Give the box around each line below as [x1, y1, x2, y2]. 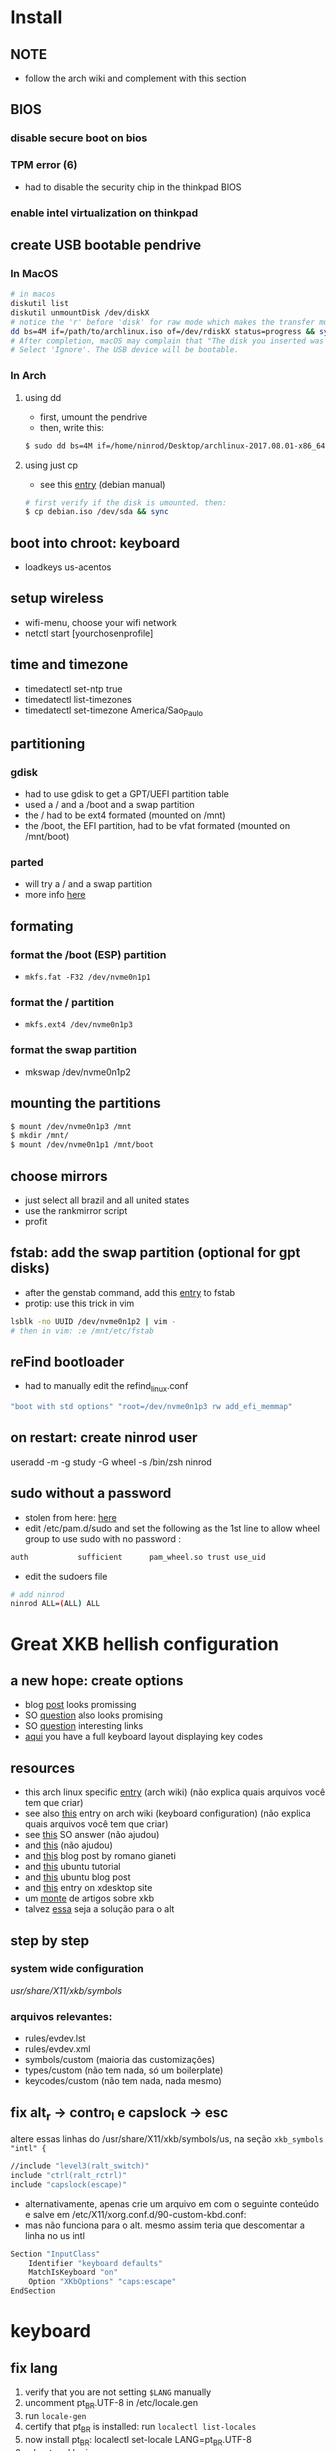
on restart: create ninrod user [10, 1429, 198, 1446]
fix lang [10, 2359, 58, 2376]
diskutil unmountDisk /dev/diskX [10, 307, 150, 318]
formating [10, 917, 74, 935]
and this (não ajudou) [24, 1839, 113, 1851]
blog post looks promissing [24, 1699, 137, 1711]
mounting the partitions [10, 1095, 162, 1112]
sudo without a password [10, 1485, 172, 1502]
